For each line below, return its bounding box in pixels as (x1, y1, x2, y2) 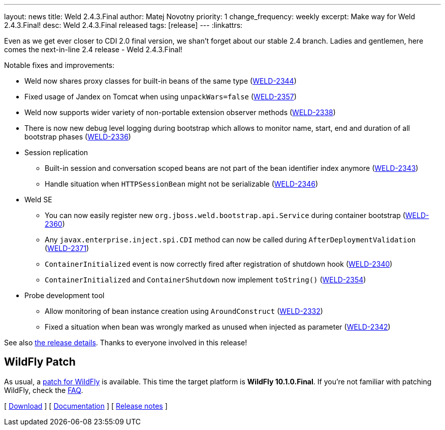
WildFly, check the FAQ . (4, 385, 83, 395)
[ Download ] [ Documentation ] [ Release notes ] (4, 401, 168, 410)
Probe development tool (24, 291, 105, 300)
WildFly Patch (4, 355, 76, 369)
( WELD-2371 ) (45, 244, 89, 253)
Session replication (24, 148, 88, 157)
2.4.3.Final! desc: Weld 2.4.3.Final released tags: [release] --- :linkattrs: (4, 21, 243, 29)
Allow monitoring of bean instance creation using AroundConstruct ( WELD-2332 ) (45, 307, 323, 315)
